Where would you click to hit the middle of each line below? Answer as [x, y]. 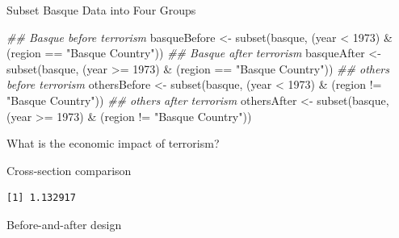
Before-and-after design [64, 224]
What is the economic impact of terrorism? [113, 143]
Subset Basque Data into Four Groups [101, 10]
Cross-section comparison [69, 170]
